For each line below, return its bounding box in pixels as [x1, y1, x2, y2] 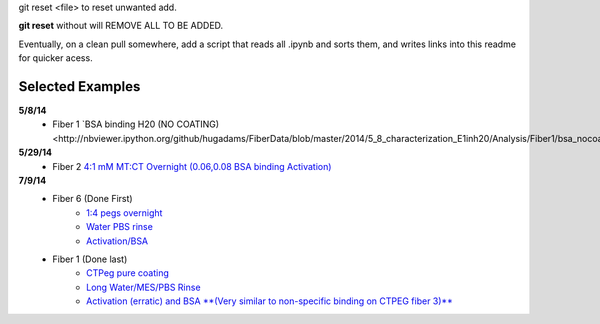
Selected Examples [18, 78, 141, 95]
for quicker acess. [18, 52, 94, 64]
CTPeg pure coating [86, 267, 170, 279]
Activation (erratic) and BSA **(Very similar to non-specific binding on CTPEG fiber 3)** [86, 295, 454, 307]
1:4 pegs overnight [86, 206, 163, 219]
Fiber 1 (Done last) [52, 253, 128, 265]
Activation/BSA [86, 235, 149, 247]
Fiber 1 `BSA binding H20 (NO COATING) [52, 118, 220, 130]
